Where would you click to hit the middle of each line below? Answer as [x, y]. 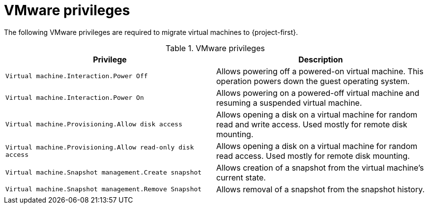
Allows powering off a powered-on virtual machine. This [320, 71]
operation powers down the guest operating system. [313, 81]
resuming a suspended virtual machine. [289, 103]
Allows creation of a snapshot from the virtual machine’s [320, 167]
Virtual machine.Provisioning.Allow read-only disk [100, 147]
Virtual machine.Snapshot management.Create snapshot [104, 173]
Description [321, 59]
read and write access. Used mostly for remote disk [312, 124]
